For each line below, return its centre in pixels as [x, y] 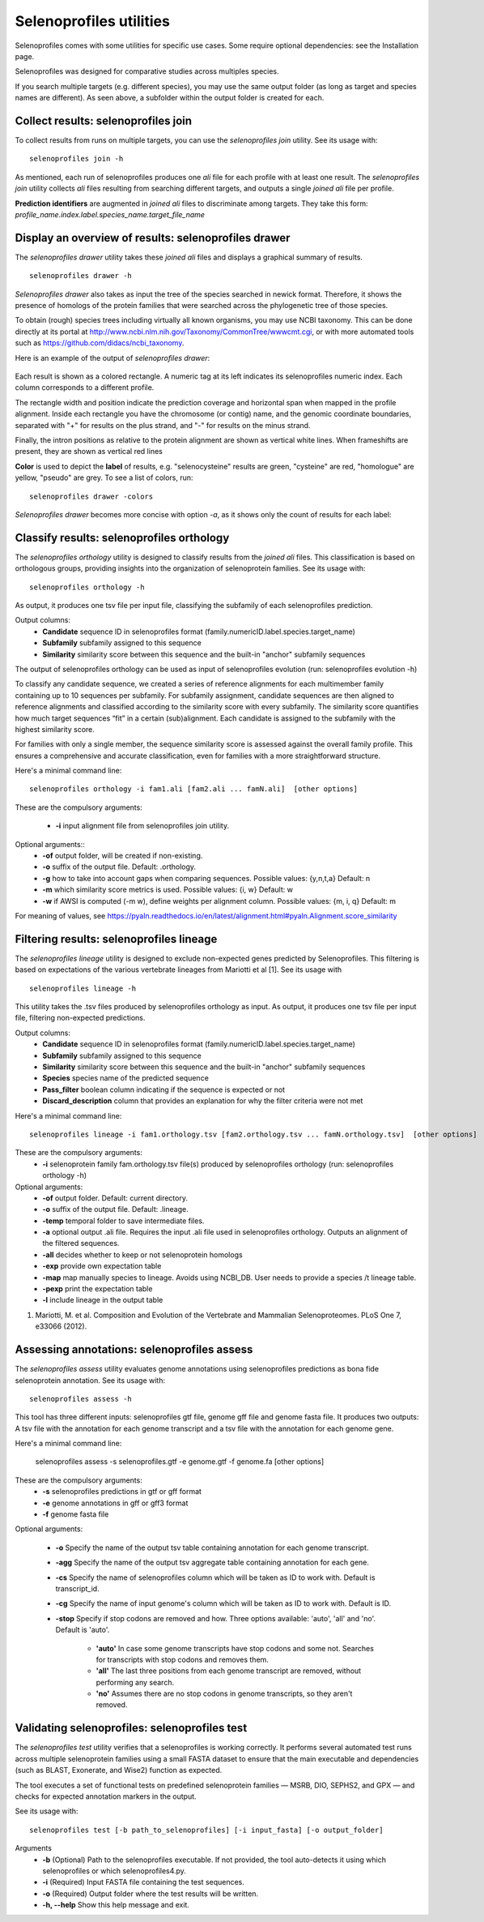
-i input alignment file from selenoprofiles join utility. [142, 826]
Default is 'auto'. [83, 1630]
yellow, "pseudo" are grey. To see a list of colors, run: [104, 477]
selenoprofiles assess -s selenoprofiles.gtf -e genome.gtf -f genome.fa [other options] [180, 1462]
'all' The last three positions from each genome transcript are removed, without [229, 1671]
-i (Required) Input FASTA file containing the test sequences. [143, 1882]
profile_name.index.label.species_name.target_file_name [110, 214]
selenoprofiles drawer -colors [91, 496]
